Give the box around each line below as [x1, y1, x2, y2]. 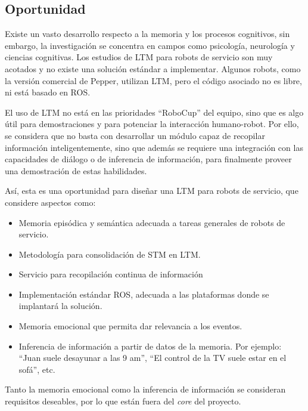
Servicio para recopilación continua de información [18, 268, 203, 280]
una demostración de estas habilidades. [5, 164, 147, 177]
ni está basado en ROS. [5, 86, 91, 98]
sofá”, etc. [18, 363, 55, 375]
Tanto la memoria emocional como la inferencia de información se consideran [5, 383, 286, 395]
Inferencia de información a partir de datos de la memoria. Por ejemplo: [18, 339, 282, 352]
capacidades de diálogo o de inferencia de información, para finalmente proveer [5, 153, 292, 165]
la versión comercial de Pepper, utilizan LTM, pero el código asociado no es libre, [5, 74, 302, 86]
